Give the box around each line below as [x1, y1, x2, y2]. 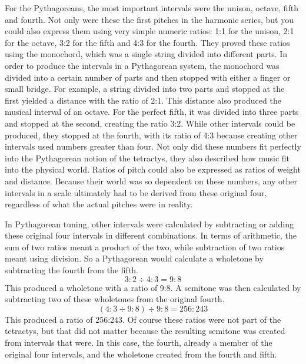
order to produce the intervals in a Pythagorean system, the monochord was [5, 59, 280, 71]
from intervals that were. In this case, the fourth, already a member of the [5, 336, 272, 349]
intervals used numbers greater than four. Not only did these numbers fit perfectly [5, 140, 301, 153]
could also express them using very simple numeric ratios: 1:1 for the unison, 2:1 [5, 25, 294, 37]
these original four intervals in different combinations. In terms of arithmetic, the [5, 229, 297, 241]
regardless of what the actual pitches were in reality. [5, 198, 193, 210]
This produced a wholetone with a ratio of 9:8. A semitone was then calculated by [5, 281, 301, 293]
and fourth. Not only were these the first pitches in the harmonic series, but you [5, 13, 294, 25]
